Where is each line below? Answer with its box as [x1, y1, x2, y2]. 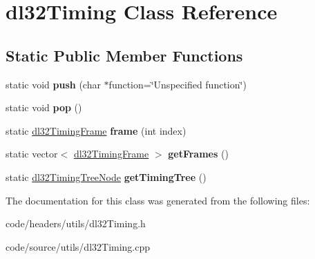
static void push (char [6, 77, 101, 91]
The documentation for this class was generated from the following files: [6, 193, 310, 207]
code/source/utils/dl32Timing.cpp [6, 239, 151, 253]
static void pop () [6, 100, 82, 115]
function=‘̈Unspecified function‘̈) [108, 77, 247, 91]
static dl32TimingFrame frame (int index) [6, 123, 187, 137]
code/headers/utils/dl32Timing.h [6, 216, 146, 231]
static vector [6, 146, 58, 161]
